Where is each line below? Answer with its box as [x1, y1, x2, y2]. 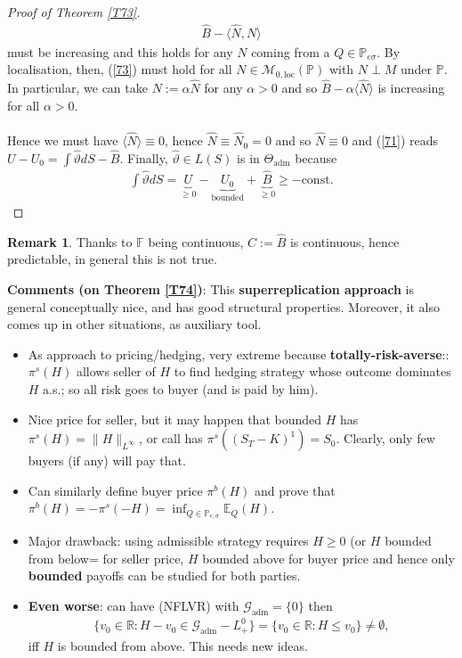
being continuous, [148, 232, 244, 251]
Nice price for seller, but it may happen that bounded [28, 409, 322, 428]
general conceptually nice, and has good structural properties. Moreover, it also [7, 297, 440, 316]
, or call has [139, 429, 203, 448]
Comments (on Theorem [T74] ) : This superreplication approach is [7, 280, 414, 299]
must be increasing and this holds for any [7, 42, 233, 61]
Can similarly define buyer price [28, 481, 203, 499]
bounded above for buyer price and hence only [202, 548, 455, 567]
